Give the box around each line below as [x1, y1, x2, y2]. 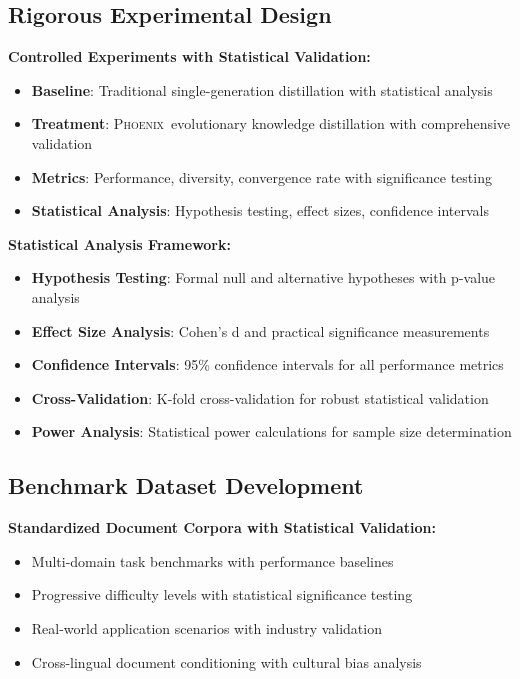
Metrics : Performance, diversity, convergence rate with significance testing [31, 166, 492, 187]
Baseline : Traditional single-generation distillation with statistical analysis [31, 79, 493, 100]
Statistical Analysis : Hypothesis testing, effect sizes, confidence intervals [31, 200, 489, 221]
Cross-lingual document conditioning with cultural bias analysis [31, 651, 422, 672]
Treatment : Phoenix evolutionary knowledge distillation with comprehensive [31, 113, 511, 134]
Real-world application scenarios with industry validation [31, 617, 382, 638]
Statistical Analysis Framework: [8, 233, 231, 254]
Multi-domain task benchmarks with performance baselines [31, 550, 394, 571]
